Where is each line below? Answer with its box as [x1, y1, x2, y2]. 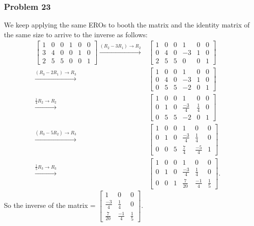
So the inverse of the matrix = [4, 200, 96, 210]
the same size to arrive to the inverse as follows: [4, 29, 148, 39]
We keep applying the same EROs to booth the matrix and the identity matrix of [4, 20, 250, 30]
